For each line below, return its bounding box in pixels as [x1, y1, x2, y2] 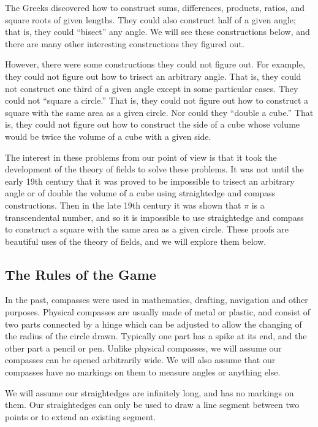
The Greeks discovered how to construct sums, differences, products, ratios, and [5, 1, 305, 13]
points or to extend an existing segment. [5, 410, 156, 423]
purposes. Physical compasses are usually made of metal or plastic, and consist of [5, 306, 311, 318]
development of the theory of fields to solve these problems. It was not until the [5, 163, 304, 175]
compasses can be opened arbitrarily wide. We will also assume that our [5, 353, 276, 366]
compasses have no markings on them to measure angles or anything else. [5, 366, 281, 379]
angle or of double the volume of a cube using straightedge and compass [5, 187, 276, 199]
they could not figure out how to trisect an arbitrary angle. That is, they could [5, 69, 301, 82]
